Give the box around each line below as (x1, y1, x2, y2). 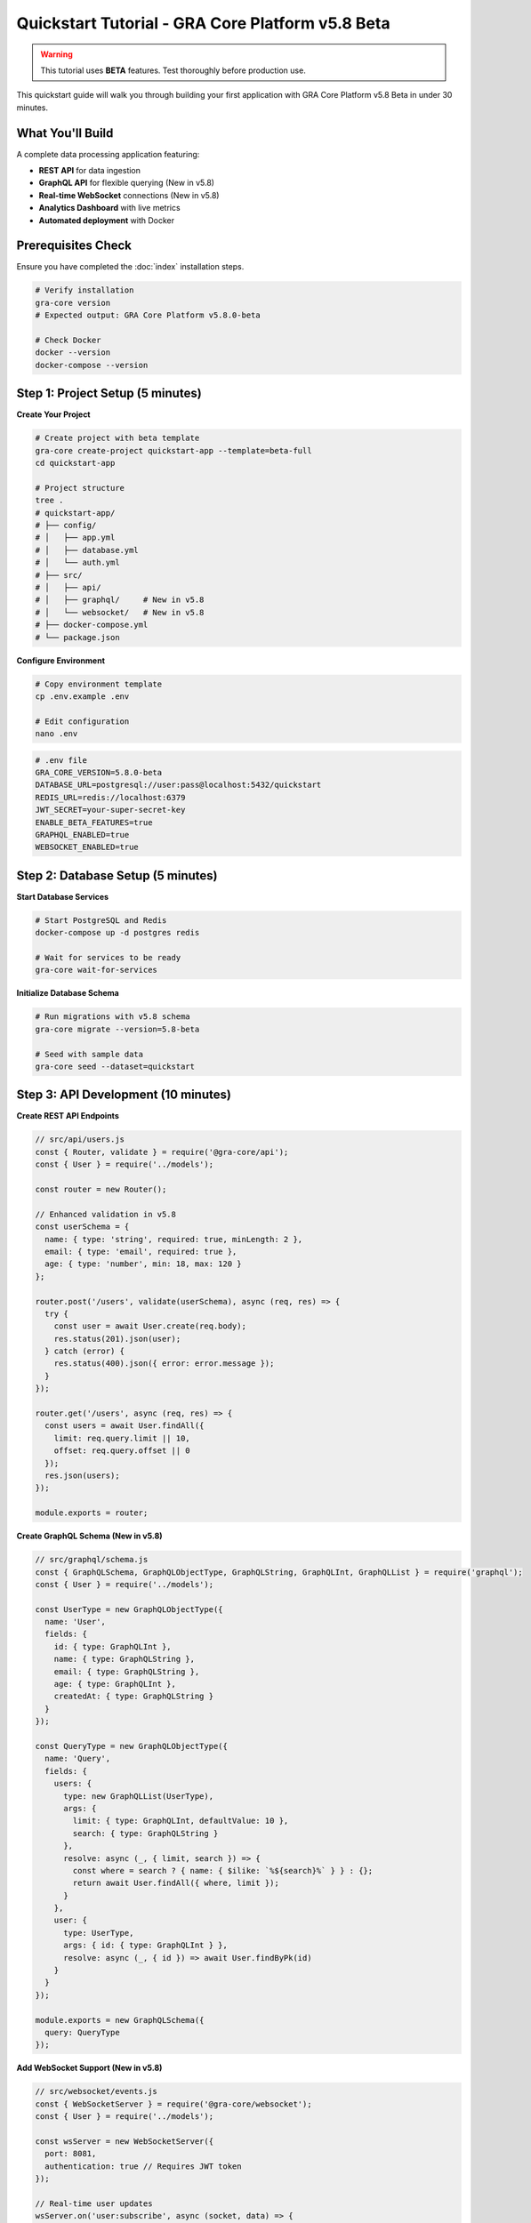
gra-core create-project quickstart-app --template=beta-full (35, 445, 312, 455)
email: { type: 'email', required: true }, (44, 1246, 237, 1256)
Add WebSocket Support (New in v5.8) (16, 2063, 163, 2074)
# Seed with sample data (35, 1049, 144, 1059)
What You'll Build (16, 125, 114, 140)
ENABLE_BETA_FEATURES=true (35, 817, 153, 827)
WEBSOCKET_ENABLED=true (35, 842, 140, 853)
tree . (35, 495, 64, 506)
